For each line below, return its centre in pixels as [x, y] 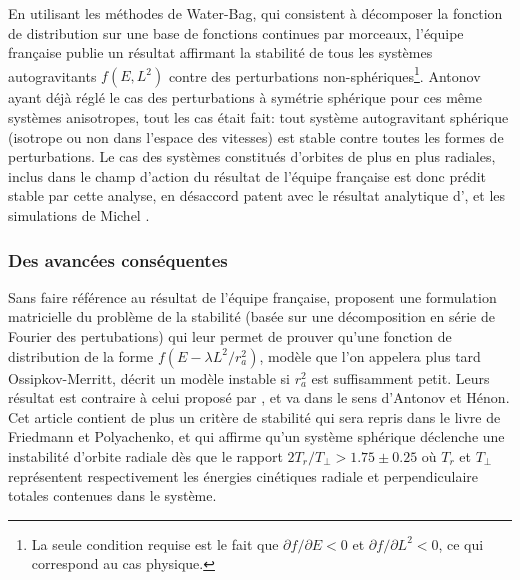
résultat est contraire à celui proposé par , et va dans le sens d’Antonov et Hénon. [259, 397]
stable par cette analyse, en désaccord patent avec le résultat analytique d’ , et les [257, 195]
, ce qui [461, 543]
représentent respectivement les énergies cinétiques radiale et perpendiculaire [243, 475]
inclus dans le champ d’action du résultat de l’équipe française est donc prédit [247, 175]
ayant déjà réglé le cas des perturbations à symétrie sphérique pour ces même [245, 97]
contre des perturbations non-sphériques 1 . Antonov [324, 74]
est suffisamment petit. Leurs [400, 377]
